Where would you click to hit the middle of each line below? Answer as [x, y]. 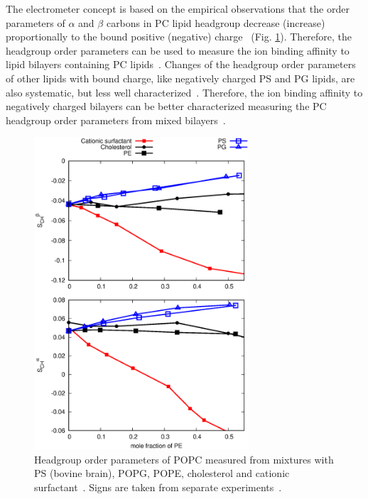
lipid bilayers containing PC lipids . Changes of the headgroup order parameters [181, 64]
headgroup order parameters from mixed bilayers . [116, 120]
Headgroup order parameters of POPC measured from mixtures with [184, 459]
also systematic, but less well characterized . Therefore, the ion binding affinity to [184, 92]
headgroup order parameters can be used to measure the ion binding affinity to [178, 50]
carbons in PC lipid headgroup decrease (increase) [216, 22]
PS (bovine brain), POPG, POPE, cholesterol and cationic [162, 473]
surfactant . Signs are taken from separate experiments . [158, 487]
